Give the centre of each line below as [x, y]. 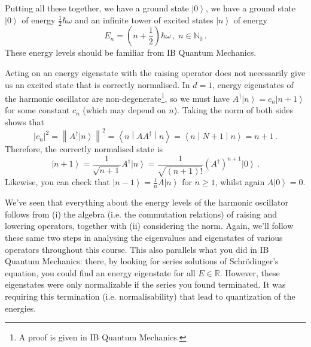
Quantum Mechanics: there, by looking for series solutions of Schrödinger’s [142, 261]
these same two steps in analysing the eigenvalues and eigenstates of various [144, 238]
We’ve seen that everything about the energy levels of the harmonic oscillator [147, 202]
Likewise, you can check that [57, 182]
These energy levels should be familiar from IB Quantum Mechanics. [131, 52]
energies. [21, 308]
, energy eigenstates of [253, 84]
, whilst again [240, 182]
